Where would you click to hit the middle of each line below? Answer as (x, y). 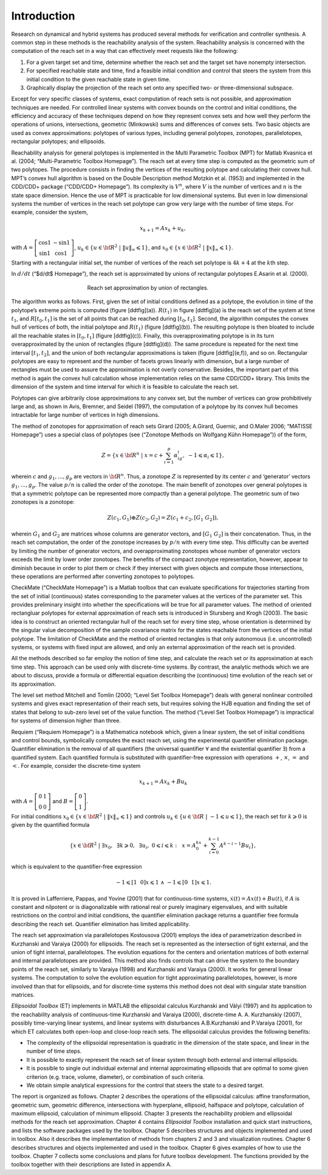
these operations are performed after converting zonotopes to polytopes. (103, 576)
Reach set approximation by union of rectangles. (148, 288)
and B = (63, 801)
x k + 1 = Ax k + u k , (163, 229)
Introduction (43, 16)
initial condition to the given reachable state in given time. (98, 79)
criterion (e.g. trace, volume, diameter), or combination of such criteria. (115, 1076)
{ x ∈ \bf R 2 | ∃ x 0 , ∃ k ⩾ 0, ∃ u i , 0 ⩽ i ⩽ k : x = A (133, 846)
